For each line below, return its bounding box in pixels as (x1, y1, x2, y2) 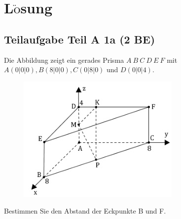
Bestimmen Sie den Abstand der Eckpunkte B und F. (4, 206, 166, 216)
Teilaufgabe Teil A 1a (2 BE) (4, 31, 155, 46)
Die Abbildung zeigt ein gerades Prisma (4, 54, 124, 65)
